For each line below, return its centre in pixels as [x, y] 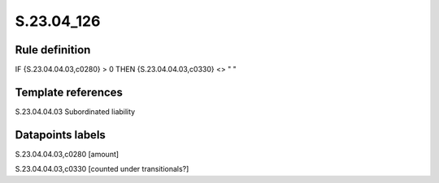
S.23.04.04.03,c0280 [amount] [67, 154]
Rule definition [53, 50]
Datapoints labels [60, 135]
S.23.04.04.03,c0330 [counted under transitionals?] [102, 169]
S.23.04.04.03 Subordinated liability [75, 111]
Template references [69, 92]
